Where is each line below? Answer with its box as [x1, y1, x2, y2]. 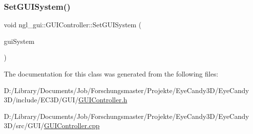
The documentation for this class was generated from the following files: [4, 69, 218, 78]
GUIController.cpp [44, 120, 100, 131]
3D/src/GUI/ [4, 120, 44, 131]
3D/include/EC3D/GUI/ [4, 95, 79, 105]
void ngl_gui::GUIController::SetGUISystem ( [4, 19, 142, 30]
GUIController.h [78, 95, 127, 105]
